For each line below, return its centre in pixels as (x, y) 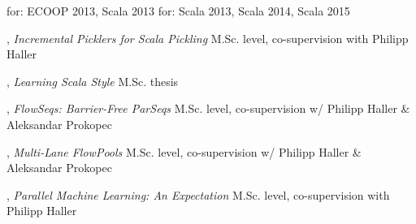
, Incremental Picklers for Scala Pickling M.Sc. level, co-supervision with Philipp (208, 38)
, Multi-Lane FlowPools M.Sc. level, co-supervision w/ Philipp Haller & (184, 151)
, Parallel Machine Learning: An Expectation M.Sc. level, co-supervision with (198, 194)
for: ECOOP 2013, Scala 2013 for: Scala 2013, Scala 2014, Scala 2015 (178, 11)
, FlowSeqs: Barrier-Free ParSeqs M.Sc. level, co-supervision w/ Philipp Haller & (208, 108)
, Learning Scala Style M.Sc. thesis (93, 81)
